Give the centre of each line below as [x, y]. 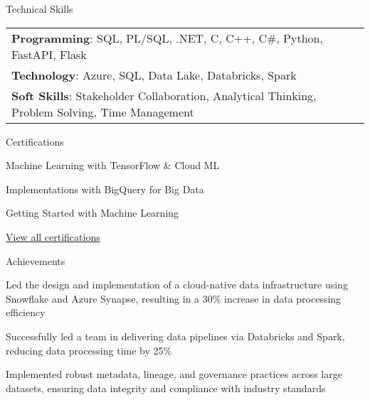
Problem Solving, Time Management [103, 112]
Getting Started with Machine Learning [92, 213]
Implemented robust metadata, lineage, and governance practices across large [174, 374]
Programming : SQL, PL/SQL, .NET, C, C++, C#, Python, [167, 38]
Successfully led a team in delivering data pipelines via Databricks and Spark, [175, 336]
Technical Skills [39, 9]
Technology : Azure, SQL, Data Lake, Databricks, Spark [154, 75]
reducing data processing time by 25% [89, 350]
